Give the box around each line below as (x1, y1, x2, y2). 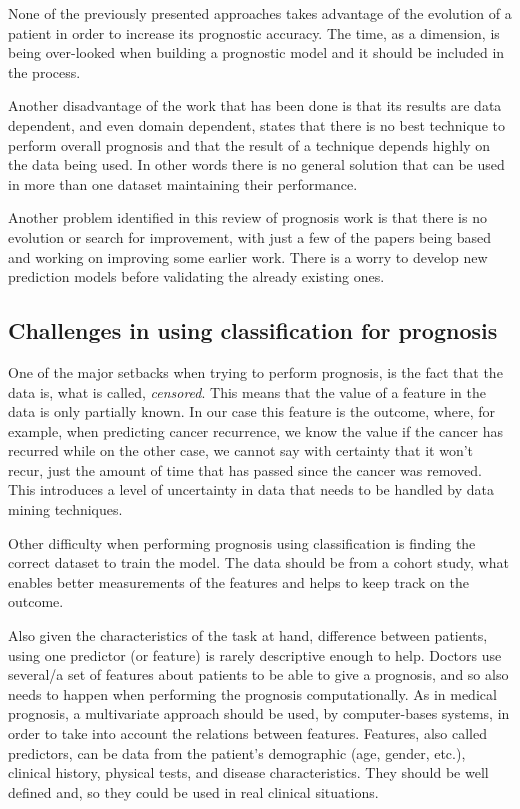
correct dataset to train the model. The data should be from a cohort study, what (8, 552, 509, 573)
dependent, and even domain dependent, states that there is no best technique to (8, 114, 505, 135)
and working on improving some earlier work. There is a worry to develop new (8, 246, 488, 267)
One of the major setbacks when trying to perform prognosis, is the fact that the (8, 361, 503, 382)
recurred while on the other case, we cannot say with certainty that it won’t (8, 440, 474, 461)
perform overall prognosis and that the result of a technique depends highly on (8, 134, 490, 155)
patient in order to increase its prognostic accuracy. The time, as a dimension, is (8, 22, 500, 43)
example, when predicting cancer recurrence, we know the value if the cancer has (8, 420, 503, 441)
